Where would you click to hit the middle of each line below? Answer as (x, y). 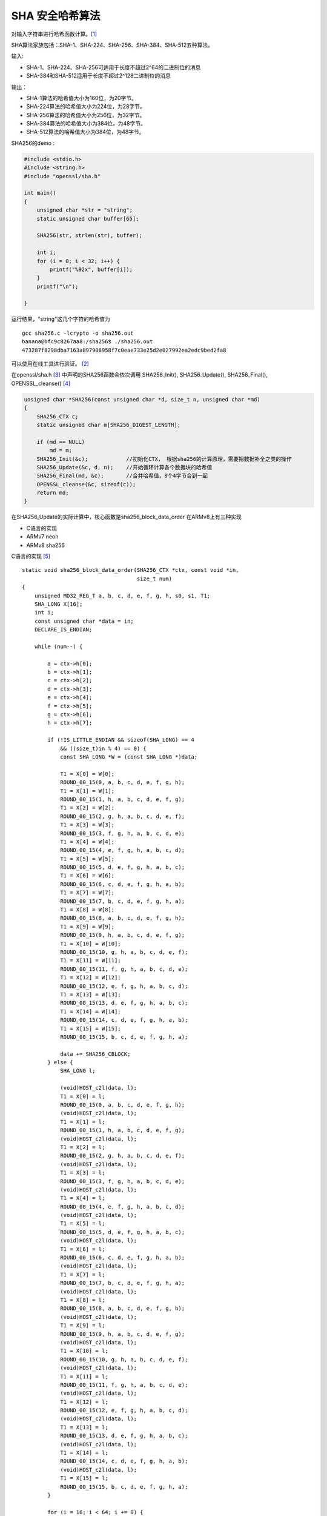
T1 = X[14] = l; (84, 1453)
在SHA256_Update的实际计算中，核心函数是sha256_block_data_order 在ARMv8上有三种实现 (127, 517)
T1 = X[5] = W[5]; (88, 859)
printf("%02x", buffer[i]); (91, 269)
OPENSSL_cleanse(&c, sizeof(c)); (86, 484)
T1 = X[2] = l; (83, 1147)
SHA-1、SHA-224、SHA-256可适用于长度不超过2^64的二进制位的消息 (114, 67)
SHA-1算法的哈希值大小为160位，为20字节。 (82, 98)
